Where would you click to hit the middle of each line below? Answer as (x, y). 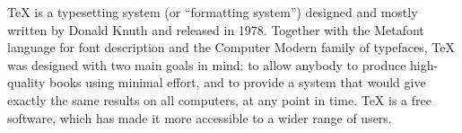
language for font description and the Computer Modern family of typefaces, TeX (231, 47)
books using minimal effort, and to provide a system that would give (238, 82)
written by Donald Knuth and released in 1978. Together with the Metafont (216, 29)
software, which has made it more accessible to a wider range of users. (200, 117)
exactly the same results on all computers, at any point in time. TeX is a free (219, 99)
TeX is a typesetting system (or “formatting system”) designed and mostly (213, 12)
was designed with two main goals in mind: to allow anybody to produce (207, 64)
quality (26, 82)
